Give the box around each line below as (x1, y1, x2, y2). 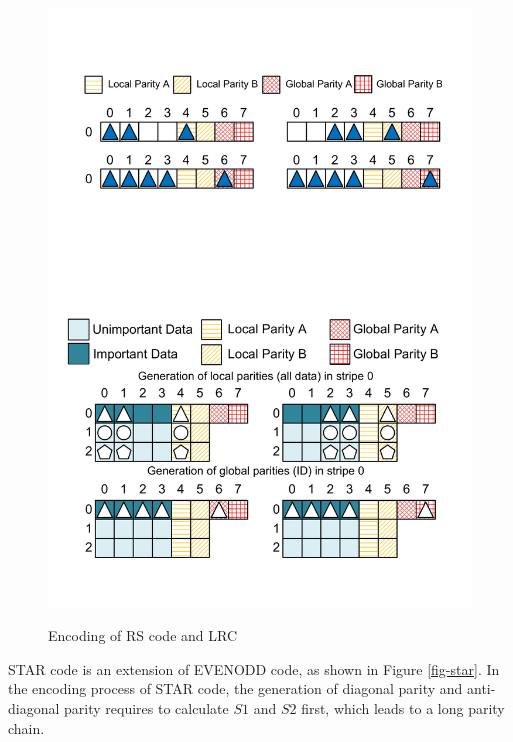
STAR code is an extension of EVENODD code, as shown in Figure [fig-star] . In (8, 658, 500, 679)
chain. (8, 717, 45, 738)
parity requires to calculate (64, 698, 229, 719)
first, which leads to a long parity (301, 698, 505, 719)
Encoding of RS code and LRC (48, 625, 238, 646)
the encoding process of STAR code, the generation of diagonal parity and (8, 678, 463, 699)
